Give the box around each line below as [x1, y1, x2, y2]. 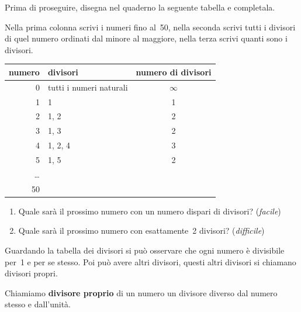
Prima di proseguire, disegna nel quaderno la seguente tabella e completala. [5, 1, 275, 13]
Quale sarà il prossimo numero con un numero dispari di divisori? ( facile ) [18, 204, 281, 217]
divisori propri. [5, 267, 58, 279]
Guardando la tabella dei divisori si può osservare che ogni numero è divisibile [5, 244, 285, 256]
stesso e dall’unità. [5, 298, 71, 310]
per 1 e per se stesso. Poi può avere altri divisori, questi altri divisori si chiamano [5, 255, 296, 268]
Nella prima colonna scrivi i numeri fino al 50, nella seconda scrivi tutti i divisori [5, 20, 296, 33]
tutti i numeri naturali [47, 81, 128, 93]
